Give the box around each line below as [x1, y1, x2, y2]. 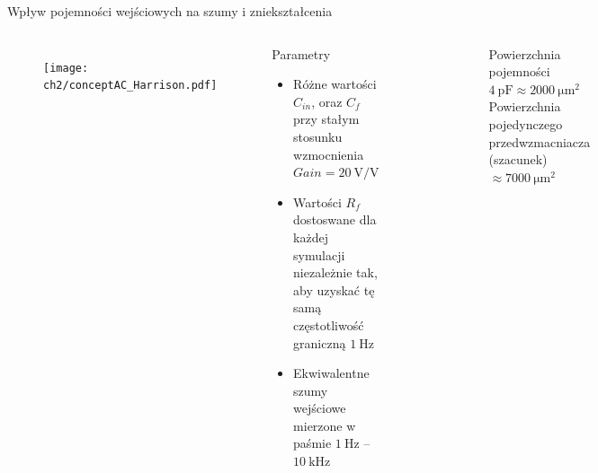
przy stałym [293, 109, 360, 128]
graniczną [293, 333, 346, 352]
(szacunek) [488, 150, 548, 169]
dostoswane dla [293, 210, 377, 229]
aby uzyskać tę [293, 280, 375, 299]
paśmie [293, 434, 332, 452]
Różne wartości [293, 74, 377, 93]
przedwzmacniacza [488, 132, 591, 151]
